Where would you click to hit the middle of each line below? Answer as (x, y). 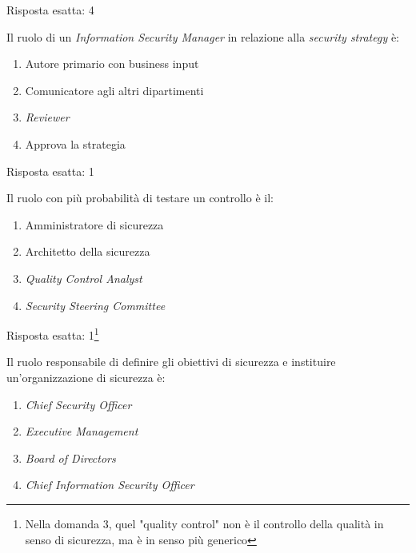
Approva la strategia (75, 143)
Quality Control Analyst (84, 278)
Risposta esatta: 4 (50, 10)
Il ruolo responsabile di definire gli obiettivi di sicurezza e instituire (171, 362)
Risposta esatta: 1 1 (53, 334)
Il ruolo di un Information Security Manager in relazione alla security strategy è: (203, 36)
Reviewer (47, 117)
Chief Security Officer (78, 404)
